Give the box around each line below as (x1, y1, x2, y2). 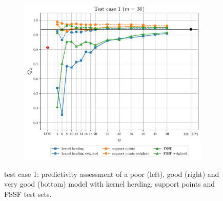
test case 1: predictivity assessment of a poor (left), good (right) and (4, 168, 219, 179)
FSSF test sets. (4, 188, 52, 199)
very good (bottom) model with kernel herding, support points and (4, 178, 215, 189)
